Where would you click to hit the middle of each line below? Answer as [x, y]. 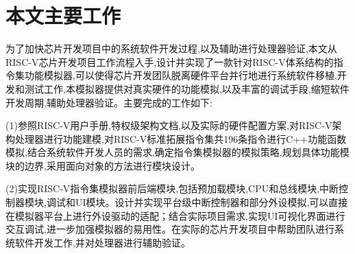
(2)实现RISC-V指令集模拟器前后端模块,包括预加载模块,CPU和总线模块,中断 [172, 188]
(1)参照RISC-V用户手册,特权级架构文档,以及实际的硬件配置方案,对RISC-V [169, 125]
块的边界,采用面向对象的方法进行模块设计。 [103, 165]
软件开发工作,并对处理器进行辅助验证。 [102, 242]
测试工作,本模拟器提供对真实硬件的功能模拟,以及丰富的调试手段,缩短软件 [187, 88]
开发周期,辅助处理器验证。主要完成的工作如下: [109, 102]
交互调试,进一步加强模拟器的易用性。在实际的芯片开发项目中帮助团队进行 [170, 229]
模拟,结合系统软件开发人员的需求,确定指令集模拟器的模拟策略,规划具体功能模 [177, 152]
